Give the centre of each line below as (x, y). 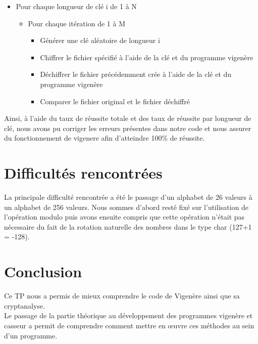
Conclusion (43, 271)
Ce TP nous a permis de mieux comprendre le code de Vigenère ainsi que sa (122, 296)
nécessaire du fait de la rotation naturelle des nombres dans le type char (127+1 (128, 226)
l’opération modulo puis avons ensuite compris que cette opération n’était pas (124, 217)
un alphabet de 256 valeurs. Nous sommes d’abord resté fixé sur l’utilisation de (126, 207)
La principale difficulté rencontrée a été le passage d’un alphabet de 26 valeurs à (128, 197)
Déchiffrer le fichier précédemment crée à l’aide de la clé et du (136, 74)
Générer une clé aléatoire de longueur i (100, 40)
